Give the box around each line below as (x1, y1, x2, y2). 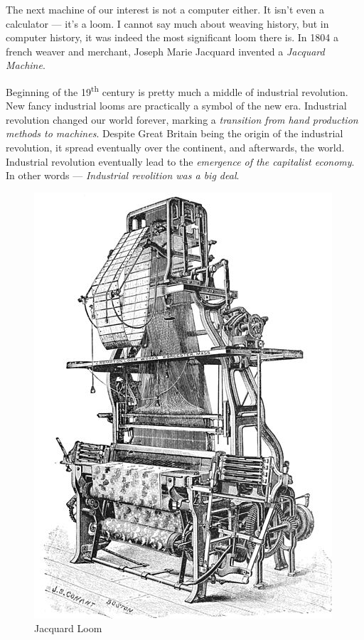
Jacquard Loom (34, 621, 102, 636)
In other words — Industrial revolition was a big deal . (6, 168, 240, 183)
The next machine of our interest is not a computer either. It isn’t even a (6, 2, 324, 16)
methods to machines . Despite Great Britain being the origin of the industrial (6, 126, 343, 141)
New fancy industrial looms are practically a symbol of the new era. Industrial (6, 98, 347, 113)
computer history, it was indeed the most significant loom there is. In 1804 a (6, 30, 338, 45)
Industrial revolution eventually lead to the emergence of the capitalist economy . (6, 154, 355, 169)
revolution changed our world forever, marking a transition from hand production (6, 112, 358, 127)
